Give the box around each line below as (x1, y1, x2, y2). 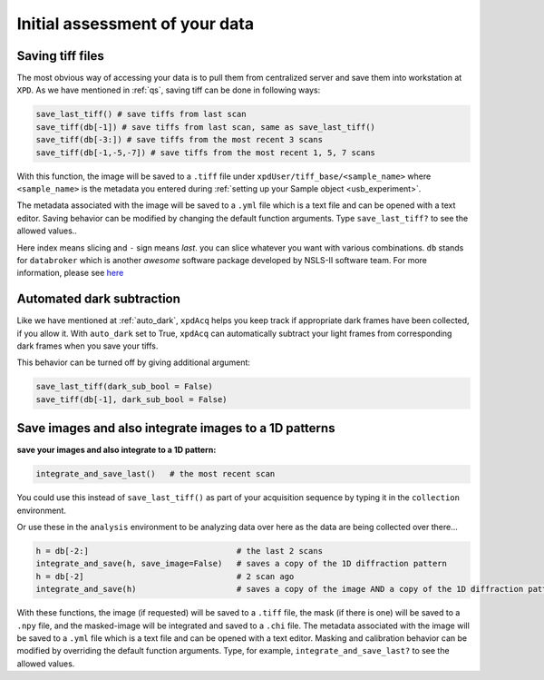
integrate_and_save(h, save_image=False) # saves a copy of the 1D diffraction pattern (35, 558, 448, 569)
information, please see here (16, 268, 124, 279)
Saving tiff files (16, 48, 104, 64)
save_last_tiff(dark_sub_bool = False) (35, 381, 213, 392)
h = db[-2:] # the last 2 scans (35, 546, 324, 557)
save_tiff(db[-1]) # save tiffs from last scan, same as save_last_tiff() (35, 122, 376, 132)
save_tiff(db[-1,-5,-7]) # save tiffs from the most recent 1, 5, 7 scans (35, 147, 376, 158)
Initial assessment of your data (16, 14, 254, 34)
